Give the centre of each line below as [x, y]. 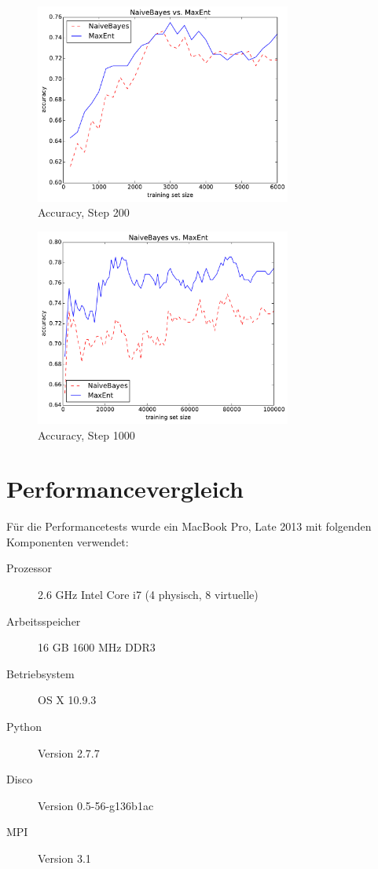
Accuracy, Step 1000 [86, 434]
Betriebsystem [40, 673]
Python [24, 726]
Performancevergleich [125, 489]
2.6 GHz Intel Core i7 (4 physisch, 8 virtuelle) [148, 595]
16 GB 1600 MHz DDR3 [97, 647]
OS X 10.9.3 [67, 700]
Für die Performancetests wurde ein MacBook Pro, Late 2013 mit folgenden [189, 526]
